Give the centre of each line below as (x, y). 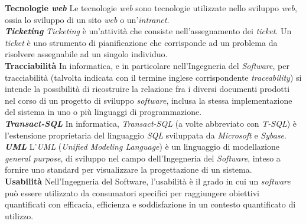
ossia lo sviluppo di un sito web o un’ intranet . (87, 19)
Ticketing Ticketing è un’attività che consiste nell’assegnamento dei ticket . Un (148, 31)
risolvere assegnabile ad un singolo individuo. (86, 54)
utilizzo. (19, 215)
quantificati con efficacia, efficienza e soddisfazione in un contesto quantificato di (150, 204)
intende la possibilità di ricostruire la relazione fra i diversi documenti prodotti (147, 89)
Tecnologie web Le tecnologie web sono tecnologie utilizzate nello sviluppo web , (151, 8)
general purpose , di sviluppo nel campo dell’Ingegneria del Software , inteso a (143, 158)
